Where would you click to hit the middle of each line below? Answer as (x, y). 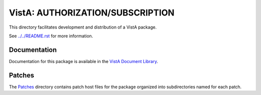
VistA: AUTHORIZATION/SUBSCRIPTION (92, 13)
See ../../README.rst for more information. (51, 36)
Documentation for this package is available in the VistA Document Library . (84, 61)
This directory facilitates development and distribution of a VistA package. (83, 27)
